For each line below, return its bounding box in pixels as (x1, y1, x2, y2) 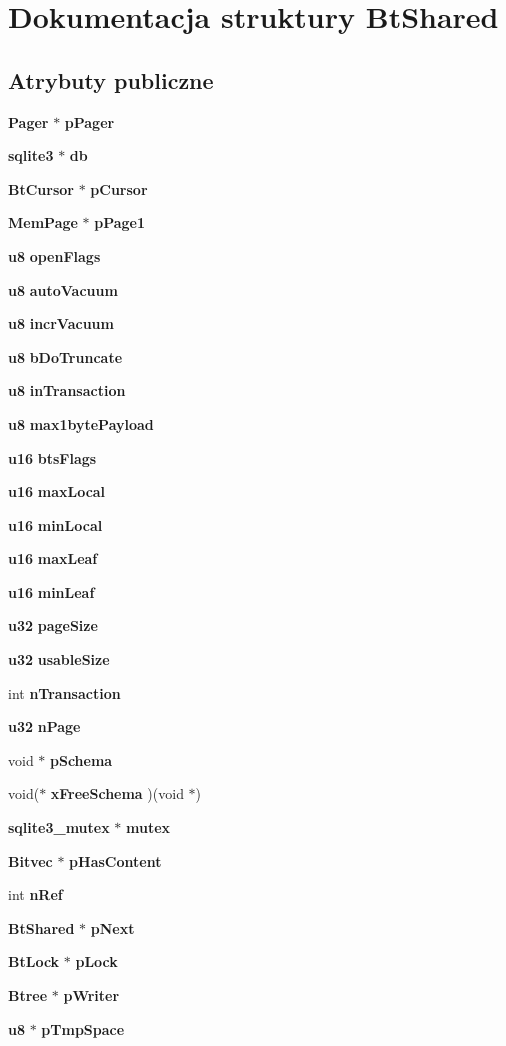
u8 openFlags (8, 245, 101, 266)
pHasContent (69, 850, 162, 871)
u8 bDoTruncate (8, 346, 123, 367)
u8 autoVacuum (8, 279, 118, 300)
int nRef (8, 884, 63, 905)
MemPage (8, 212, 78, 233)
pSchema (50, 749, 113, 770)
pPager (64, 111, 115, 132)
